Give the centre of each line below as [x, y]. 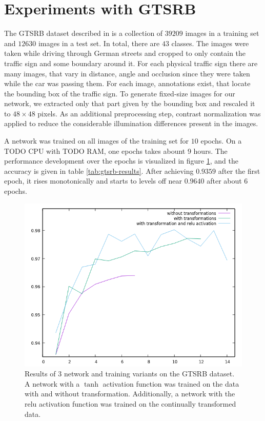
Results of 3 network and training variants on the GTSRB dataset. [130, 374]
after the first [239, 171]
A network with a [52, 383]
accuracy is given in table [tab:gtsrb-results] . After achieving [99, 171]
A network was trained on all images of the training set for [97, 141]
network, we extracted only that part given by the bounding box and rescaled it [130, 103]
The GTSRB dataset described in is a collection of [84, 33]
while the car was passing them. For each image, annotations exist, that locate [127, 83]
